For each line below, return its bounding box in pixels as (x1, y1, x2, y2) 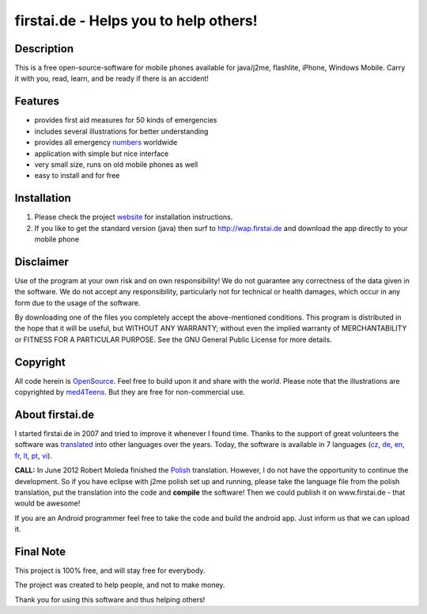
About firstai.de (14, 407, 95, 421)
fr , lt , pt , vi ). (14, 451, 53, 460)
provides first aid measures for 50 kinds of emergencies (34, 116, 217, 125)
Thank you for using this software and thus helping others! (14, 594, 206, 605)
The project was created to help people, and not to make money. (14, 580, 225, 589)
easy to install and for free (34, 171, 120, 180)
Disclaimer (14, 255, 69, 268)
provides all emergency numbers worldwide (34, 138, 178, 147)
